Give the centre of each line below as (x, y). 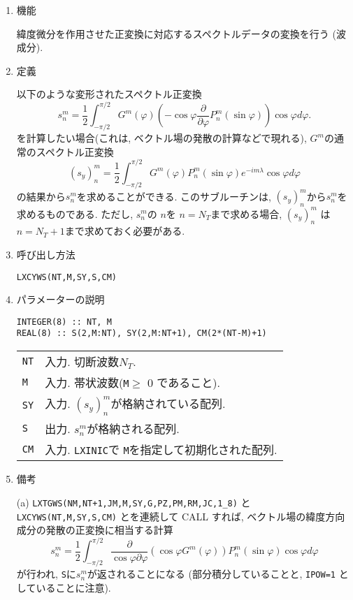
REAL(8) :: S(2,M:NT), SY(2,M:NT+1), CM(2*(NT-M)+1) (142, 334)
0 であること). (184, 383)
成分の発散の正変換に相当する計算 (95, 530)
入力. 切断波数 (82, 362)
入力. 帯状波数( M (87, 383)
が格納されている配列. (168, 404)
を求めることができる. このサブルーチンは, (174, 196)
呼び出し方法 (46, 254)
